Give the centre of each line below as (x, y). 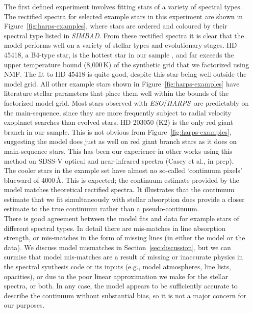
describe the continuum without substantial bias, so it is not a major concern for (125, 295)
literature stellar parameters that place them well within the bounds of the (116, 93)
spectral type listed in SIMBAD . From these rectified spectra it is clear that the (124, 35)
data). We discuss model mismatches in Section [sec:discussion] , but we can (118, 247)
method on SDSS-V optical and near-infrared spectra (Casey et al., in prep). (119, 160)
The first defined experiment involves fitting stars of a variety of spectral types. (123, 6)
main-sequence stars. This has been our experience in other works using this (118, 151)
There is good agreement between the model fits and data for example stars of (122, 218)
